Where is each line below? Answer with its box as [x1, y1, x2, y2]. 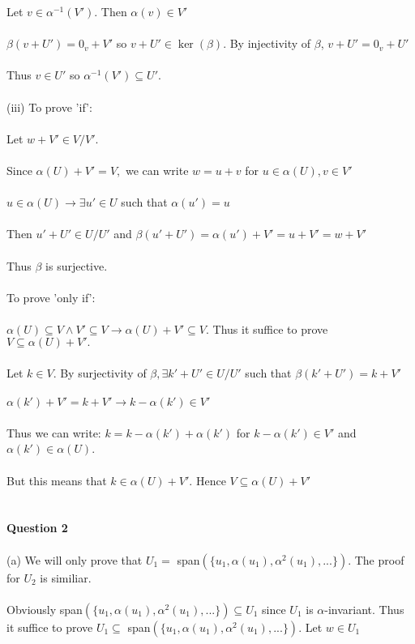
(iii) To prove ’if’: [6, 98, 92, 115]
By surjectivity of [60, 365, 147, 382]
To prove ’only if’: [6, 288, 96, 305]
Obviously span [6, 600, 83, 617]
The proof [354, 551, 404, 568]
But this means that [6, 471, 107, 488]
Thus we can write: [6, 424, 101, 441]
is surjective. [45, 257, 108, 274]
